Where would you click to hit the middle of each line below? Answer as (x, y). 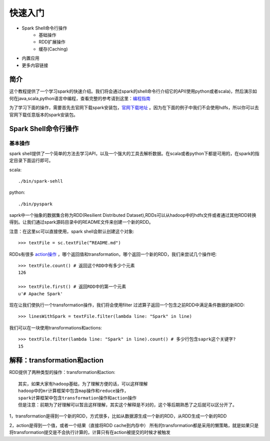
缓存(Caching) (53, 49)
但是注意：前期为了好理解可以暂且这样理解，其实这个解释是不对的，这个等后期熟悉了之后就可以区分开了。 (127, 405)
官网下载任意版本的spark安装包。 (44, 115)
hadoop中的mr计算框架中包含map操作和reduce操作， (73, 391)
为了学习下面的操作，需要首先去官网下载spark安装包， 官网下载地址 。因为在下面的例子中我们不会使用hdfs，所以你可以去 (134, 108)
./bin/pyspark (35, 204)
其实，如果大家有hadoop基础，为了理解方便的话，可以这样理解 (83, 384)
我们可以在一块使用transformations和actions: (56, 327)
